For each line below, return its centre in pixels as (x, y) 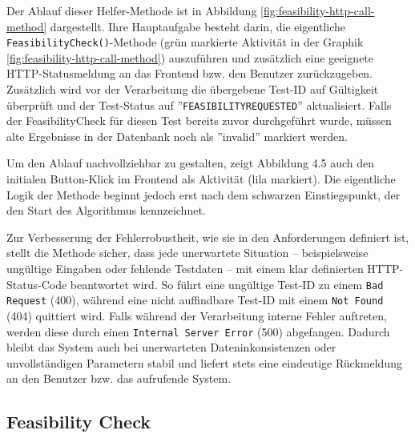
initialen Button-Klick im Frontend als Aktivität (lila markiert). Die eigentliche (201, 179)
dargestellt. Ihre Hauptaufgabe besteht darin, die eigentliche (198, 26)
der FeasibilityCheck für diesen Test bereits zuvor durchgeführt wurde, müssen (199, 121)
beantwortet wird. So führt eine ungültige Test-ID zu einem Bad (227, 284)
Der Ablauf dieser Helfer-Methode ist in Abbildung (132, 10)
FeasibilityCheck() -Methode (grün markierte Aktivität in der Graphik (185, 42)
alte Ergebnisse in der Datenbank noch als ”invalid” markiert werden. (177, 136)
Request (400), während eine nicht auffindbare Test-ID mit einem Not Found (195, 300)
